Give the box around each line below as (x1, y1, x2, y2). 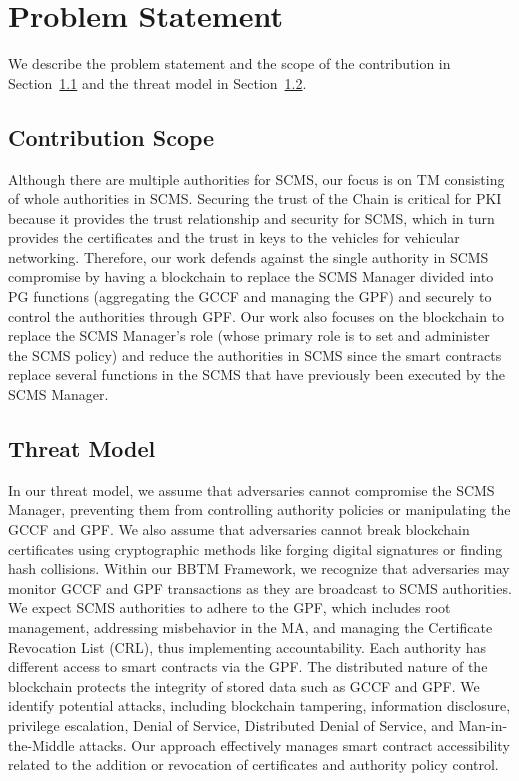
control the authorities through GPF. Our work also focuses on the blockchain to (8, 305, 505, 326)
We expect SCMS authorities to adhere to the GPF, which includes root (8, 597, 451, 618)
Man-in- (458, 714, 508, 735)
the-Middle (8, 734, 75, 755)
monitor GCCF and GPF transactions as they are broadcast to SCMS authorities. (8, 577, 512, 598)
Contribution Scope (8, 121, 215, 152)
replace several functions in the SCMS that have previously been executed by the (8, 364, 505, 385)
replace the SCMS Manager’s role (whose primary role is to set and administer (8, 325, 490, 346)
